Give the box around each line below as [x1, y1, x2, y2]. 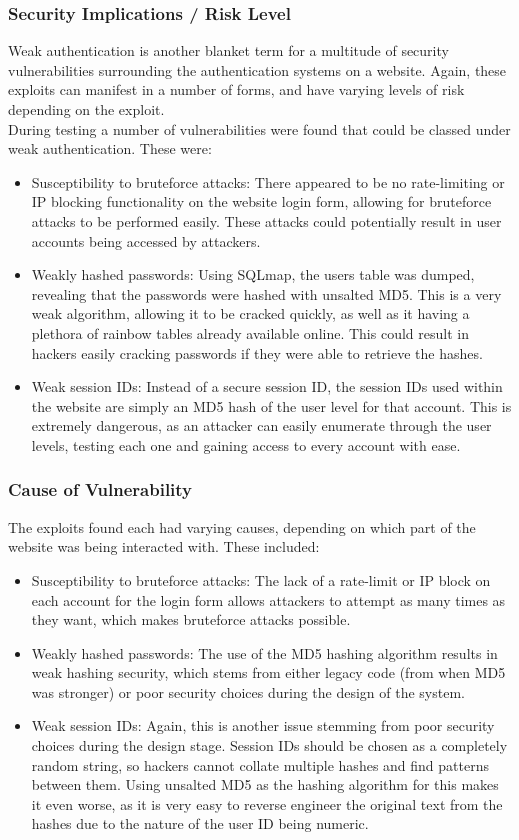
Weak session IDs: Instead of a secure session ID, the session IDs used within [31, 376, 503, 397]
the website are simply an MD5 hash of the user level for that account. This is [31, 395, 512, 416]
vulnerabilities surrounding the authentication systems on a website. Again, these [8, 59, 507, 80]
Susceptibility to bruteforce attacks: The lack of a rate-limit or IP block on [31, 569, 491, 590]
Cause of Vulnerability [8, 477, 193, 502]
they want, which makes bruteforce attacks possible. [31, 609, 351, 630]
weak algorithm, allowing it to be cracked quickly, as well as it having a [31, 303, 470, 324]
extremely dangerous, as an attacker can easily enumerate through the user [31, 415, 492, 436]
